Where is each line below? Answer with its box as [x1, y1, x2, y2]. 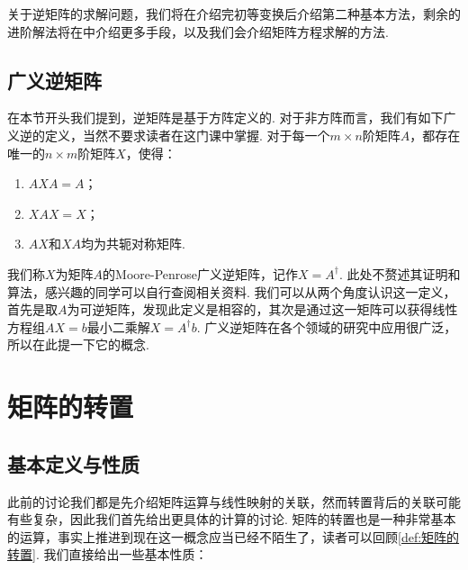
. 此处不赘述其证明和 [338, 264, 461, 283]
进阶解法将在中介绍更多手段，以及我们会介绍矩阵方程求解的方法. [7, 22, 389, 41]
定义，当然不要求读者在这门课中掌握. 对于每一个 [44, 125, 330, 144]
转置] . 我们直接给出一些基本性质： [7, 545, 208, 564]
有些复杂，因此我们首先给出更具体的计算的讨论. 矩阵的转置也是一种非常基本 [7, 510, 456, 529]
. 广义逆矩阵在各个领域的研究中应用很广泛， [196, 317, 457, 336]
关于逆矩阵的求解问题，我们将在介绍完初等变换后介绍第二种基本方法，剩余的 [7, 5, 461, 23]
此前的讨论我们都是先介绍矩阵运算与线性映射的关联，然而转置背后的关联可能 [7, 492, 461, 511]
